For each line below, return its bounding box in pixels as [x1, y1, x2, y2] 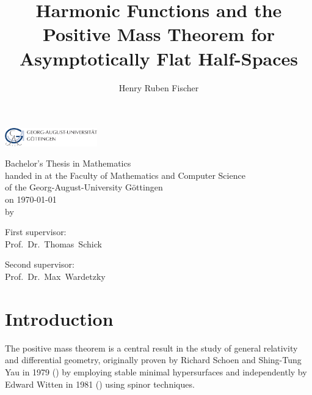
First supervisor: [5, 225, 67, 238]
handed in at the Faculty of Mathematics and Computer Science [5, 168, 245, 181]
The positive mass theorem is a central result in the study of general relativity [5, 341, 298, 354]
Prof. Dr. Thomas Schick [5, 237, 102, 250]
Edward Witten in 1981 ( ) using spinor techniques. [5, 377, 195, 390]
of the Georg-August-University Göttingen [5, 181, 163, 194]
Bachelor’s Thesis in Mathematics [5, 157, 131, 170]
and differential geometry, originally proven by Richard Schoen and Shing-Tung [5, 353, 302, 366]
